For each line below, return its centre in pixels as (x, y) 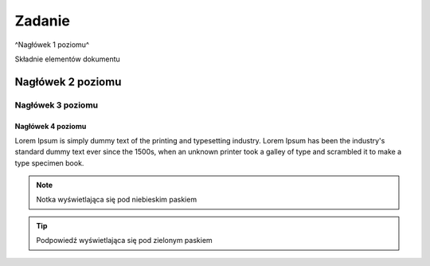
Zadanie (43, 21)
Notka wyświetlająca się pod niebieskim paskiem (117, 200)
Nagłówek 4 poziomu (51, 126)
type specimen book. (49, 162)
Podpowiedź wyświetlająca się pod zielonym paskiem (124, 241)
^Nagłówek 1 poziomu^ (52, 45)
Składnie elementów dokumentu (68, 59)
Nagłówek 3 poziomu (57, 105)
